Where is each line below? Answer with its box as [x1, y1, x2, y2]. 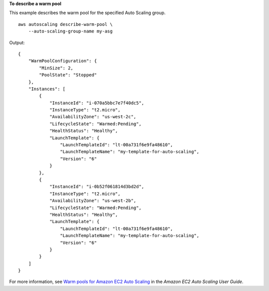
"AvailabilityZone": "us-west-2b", [49, 198, 136, 204]
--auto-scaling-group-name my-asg [28, 28, 113, 34]
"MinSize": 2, [39, 65, 74, 71]
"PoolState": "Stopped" [39, 72, 97, 78]
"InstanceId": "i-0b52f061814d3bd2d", [49, 184, 144, 190]
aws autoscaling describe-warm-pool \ [18, 21, 113, 27]
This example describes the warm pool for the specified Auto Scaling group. [9, 10, 166, 16]
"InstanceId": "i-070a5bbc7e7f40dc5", [49, 100, 144, 106]
